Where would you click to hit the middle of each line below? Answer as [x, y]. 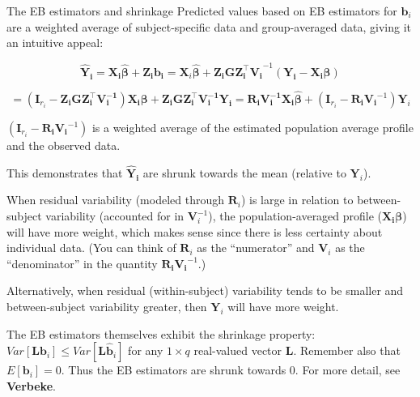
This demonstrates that [65, 172]
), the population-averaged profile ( [295, 216]
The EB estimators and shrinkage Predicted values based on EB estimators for [202, 11]
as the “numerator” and [256, 248]
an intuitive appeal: [55, 43]
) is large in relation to [297, 200]
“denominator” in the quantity [82, 263]
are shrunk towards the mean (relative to [244, 172]
